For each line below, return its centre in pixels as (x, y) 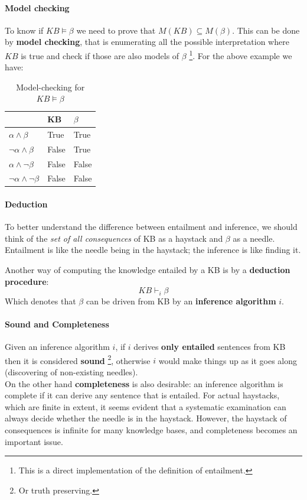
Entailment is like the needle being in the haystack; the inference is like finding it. (153, 250)
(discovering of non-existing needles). (71, 371)
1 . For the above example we (241, 54)
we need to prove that (116, 30)
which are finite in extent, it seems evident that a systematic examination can (146, 406)
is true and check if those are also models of (100, 55)
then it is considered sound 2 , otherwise (78, 359)
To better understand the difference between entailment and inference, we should (151, 227)
